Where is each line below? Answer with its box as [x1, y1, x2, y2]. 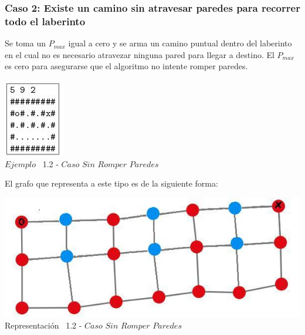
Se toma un [5, 37, 46, 49]
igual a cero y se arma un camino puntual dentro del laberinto [68, 37, 292, 49]
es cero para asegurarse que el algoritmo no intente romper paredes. [5, 60, 248, 72]
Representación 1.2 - [5, 319, 82, 331]
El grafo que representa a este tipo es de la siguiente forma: [5, 177, 218, 190]
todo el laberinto [5, 13, 86, 28]
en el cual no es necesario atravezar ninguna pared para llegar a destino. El [5, 48, 274, 60]
